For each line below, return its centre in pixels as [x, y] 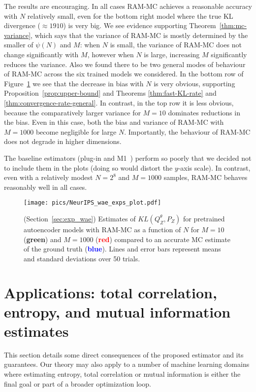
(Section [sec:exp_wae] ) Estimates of [80, 218]
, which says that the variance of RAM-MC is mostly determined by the [139, 35]
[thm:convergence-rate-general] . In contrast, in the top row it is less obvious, [119, 102]
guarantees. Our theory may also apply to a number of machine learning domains [127, 364]
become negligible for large [76, 131]
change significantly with [41, 54]
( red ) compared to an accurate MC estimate [163, 239]
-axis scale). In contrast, [214, 167]
